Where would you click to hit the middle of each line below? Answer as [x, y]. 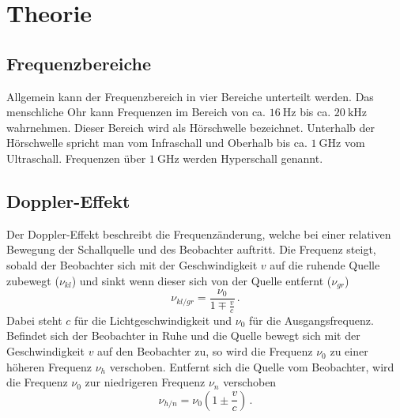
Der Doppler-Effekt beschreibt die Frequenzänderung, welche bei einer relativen [199, 233]
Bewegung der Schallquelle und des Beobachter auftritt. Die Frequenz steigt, [191, 249]
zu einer [349, 351]
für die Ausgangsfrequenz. [311, 320]
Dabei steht [34, 320]
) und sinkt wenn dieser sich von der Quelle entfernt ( [202, 280]
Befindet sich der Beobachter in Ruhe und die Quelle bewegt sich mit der [183, 335]
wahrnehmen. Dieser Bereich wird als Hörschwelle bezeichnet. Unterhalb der [191, 127]
